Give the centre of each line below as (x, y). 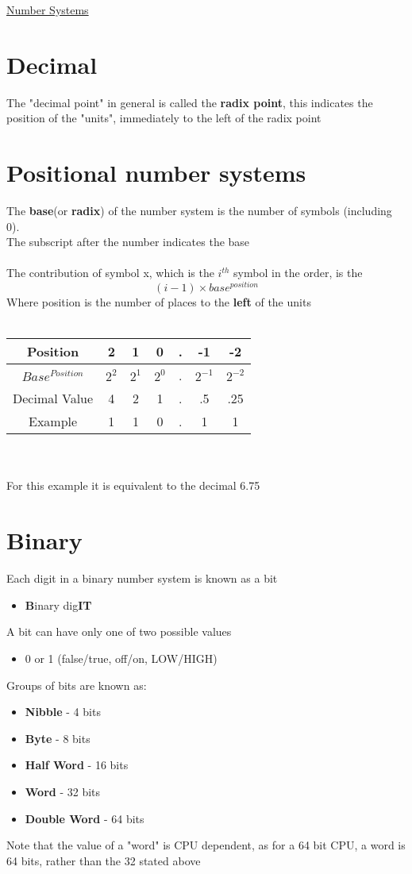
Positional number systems (156, 173)
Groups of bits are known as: (77, 685)
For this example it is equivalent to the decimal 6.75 (133, 485)
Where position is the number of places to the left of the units (159, 302)
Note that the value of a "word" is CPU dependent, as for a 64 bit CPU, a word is (206, 845)
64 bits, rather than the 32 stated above (104, 860)
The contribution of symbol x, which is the (110, 273)
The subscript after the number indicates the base (128, 242)
